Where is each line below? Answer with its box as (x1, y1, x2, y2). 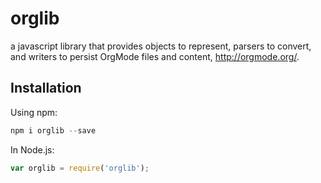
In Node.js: (10, 143, 55, 156)
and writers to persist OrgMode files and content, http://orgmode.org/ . (10, 50, 300, 62)
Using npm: (10, 106, 58, 118)
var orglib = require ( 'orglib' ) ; (10, 163, 150, 173)
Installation (10, 80, 82, 97)
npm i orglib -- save (10, 125, 97, 136)
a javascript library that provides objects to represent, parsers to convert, (10, 40, 312, 52)
